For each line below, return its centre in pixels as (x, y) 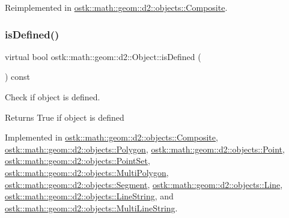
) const (18, 77)
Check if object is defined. (53, 97)
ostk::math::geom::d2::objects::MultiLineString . (91, 207)
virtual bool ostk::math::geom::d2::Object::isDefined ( (103, 56)
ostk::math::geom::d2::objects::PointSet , (78, 161)
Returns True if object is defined (65, 117)
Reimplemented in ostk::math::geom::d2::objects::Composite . (116, 7)
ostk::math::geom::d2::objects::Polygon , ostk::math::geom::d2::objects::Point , (145, 149)
